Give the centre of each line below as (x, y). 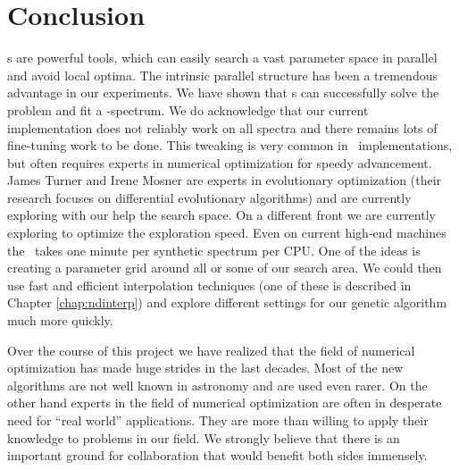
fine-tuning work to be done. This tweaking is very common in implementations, (230, 145)
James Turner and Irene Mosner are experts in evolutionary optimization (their (225, 180)
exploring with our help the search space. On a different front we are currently (221, 215)
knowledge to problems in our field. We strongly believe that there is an (204, 437)
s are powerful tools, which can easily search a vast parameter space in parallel (222, 58)
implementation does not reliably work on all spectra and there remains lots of (222, 127)
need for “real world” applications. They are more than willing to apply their (218, 420)
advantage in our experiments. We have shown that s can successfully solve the (223, 92)
